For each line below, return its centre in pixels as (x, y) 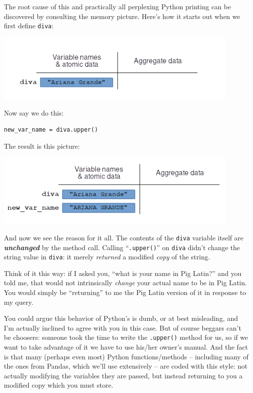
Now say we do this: (34, 113)
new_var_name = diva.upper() (51, 130)
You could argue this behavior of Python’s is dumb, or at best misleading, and (121, 318)
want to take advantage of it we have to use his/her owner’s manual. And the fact (126, 347)
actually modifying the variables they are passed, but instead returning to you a (123, 375)
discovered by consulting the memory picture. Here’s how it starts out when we (122, 16)
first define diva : (29, 26)
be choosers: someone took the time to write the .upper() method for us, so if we (126, 337)
